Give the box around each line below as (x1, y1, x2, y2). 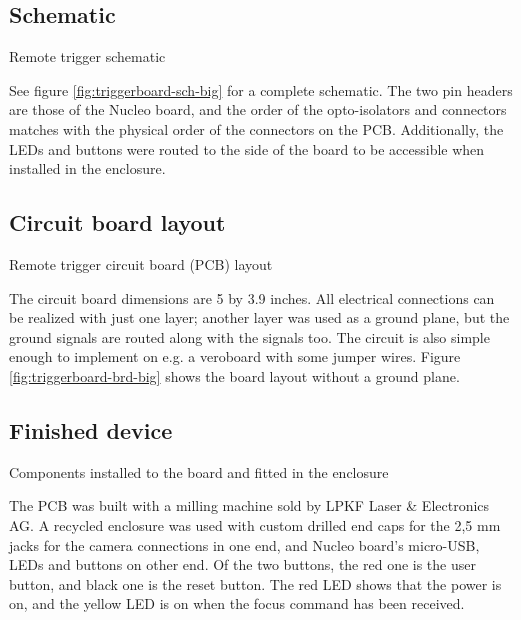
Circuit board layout (9, 207, 226, 238)
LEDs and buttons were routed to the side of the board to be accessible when (9, 138, 485, 159)
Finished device (9, 414, 173, 445)
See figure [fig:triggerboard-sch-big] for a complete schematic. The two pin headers (9, 79, 513, 100)
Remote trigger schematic (9, 46, 166, 67)
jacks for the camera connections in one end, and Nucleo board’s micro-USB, (9, 534, 480, 555)
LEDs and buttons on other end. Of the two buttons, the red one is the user (9, 554, 476, 575)
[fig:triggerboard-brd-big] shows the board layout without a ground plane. (9, 365, 460, 386)
